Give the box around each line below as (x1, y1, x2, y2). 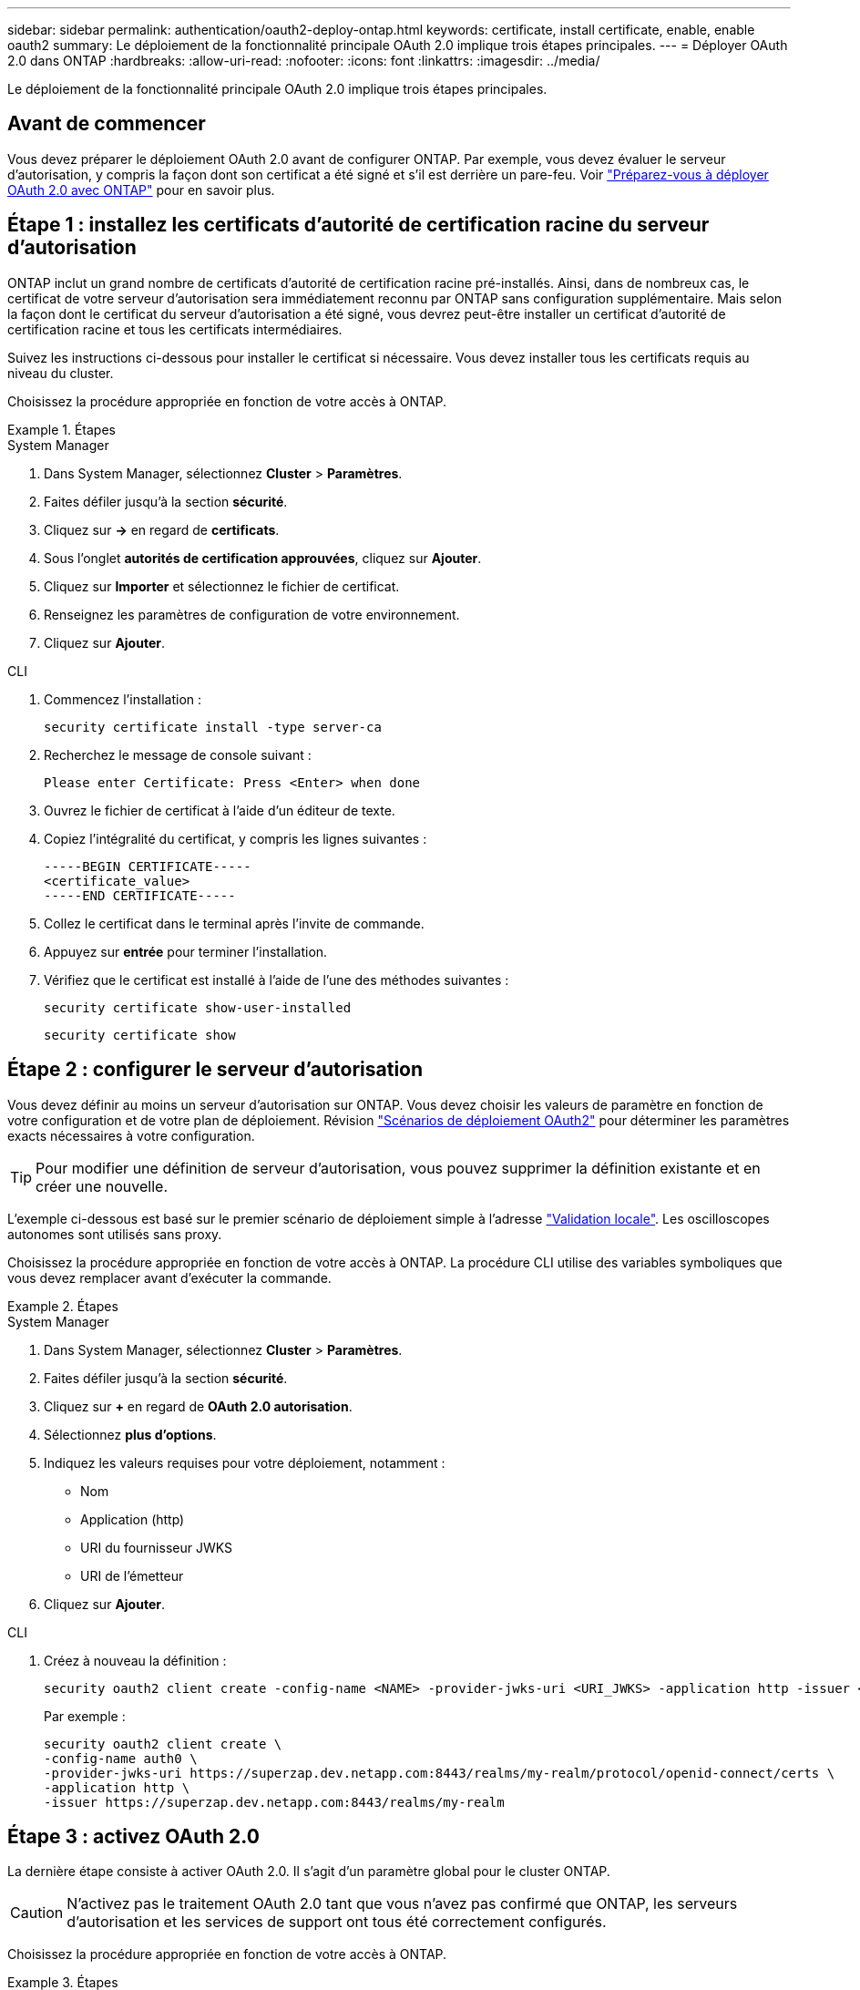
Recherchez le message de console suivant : (44, 746, 312, 763)
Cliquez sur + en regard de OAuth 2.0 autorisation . (44, 1398, 353, 1414)
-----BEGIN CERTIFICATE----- (44, 858, 251, 874)
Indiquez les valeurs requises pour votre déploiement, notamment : (44, 1454, 445, 1471)
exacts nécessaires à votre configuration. (7, 1127, 255, 1144)
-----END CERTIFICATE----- (44, 887, 236, 903)
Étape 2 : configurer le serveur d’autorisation (7, 1058, 424, 1082)
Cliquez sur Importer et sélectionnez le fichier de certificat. (44, 578, 400, 594)
